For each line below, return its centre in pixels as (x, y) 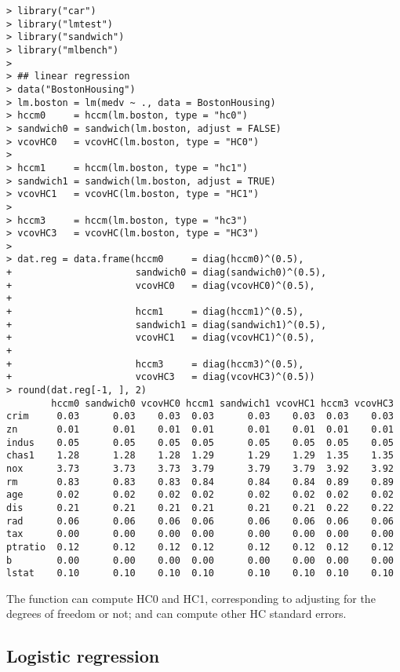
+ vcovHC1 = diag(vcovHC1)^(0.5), (161, 338)
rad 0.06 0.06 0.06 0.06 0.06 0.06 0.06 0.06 (200, 521)
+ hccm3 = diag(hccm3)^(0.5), (155, 364)
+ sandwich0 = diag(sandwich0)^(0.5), (167, 273)
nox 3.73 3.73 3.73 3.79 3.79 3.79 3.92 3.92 (200, 468)
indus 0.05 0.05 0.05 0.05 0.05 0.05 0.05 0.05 (200, 442)
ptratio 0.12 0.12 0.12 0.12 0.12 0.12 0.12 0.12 (200, 547)
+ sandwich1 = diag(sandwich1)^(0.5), (167, 325)
